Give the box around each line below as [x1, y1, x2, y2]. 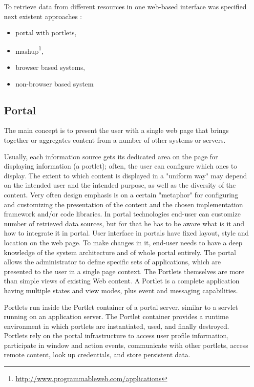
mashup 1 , [15, 44, 43, 56]
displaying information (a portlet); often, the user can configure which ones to [4, 161, 237, 171]
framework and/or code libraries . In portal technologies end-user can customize [4, 209, 241, 219]
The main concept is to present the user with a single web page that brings [4, 125, 229, 135]
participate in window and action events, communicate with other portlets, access [4, 340, 248, 350]
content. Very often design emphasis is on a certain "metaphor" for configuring [4, 189, 238, 199]
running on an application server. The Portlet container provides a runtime [4, 311, 229, 322]
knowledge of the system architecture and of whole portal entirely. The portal [4, 247, 236, 257]
